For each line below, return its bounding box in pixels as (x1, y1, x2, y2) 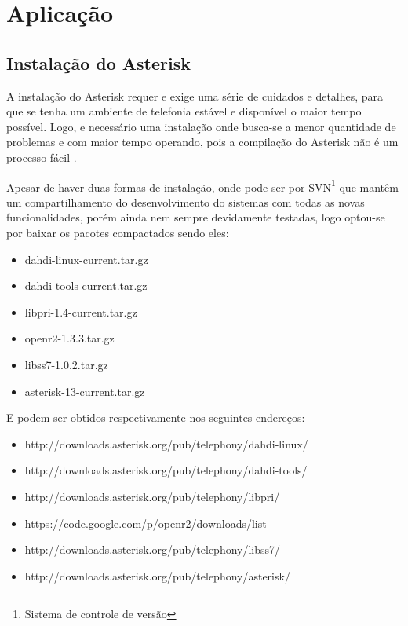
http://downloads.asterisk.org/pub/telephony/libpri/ (24, 488, 280, 504)
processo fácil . (6, 148, 77, 165)
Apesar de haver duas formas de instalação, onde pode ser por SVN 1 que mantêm (6, 176, 399, 195)
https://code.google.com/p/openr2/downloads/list (24, 514, 267, 531)
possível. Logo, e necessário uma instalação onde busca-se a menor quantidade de (6, 118, 396, 134)
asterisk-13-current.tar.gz (24, 383, 145, 399)
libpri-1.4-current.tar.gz (24, 303, 137, 320)
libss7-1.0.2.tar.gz (24, 356, 108, 372)
